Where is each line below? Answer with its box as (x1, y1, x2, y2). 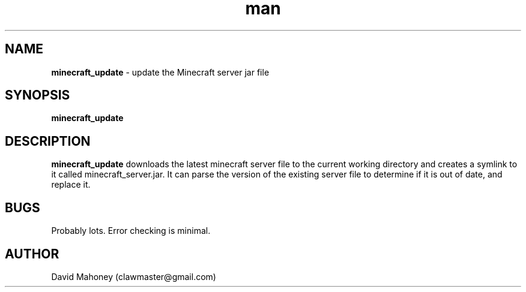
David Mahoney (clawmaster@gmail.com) (51, 271, 216, 282)
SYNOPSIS (5, 88, 70, 103)
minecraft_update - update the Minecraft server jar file (51, 67, 270, 77)
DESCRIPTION (5, 133, 91, 149)
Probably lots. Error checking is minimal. (51, 225, 211, 236)
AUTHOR (5, 246, 59, 261)
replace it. (51, 179, 91, 190)
